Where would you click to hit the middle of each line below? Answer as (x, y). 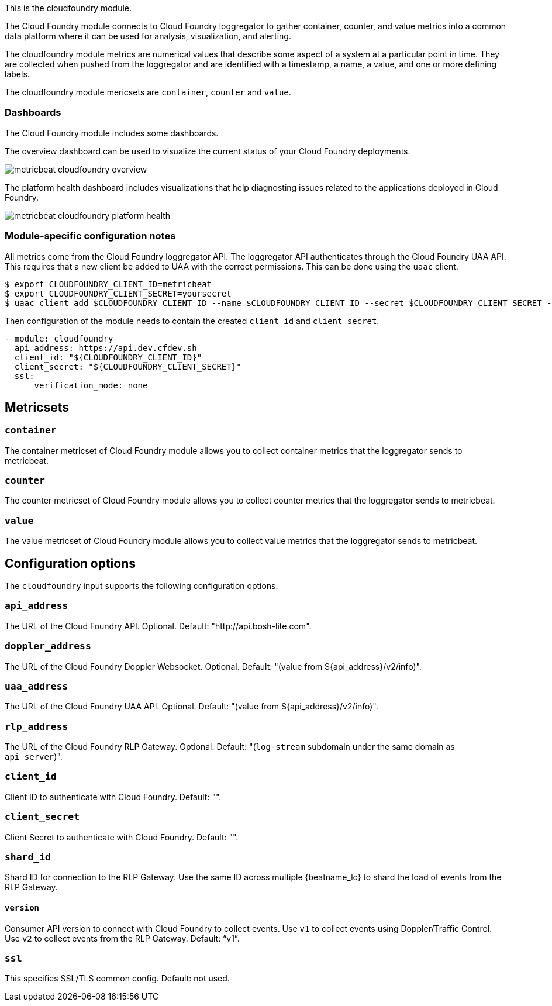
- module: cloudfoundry (59, 338)
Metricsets (37, 407)
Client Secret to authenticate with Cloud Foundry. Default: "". (122, 837)
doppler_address (48, 646)
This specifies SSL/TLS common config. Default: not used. (117, 979)
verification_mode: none (91, 385)
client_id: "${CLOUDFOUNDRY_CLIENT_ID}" (108, 357)
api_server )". (34, 757)
